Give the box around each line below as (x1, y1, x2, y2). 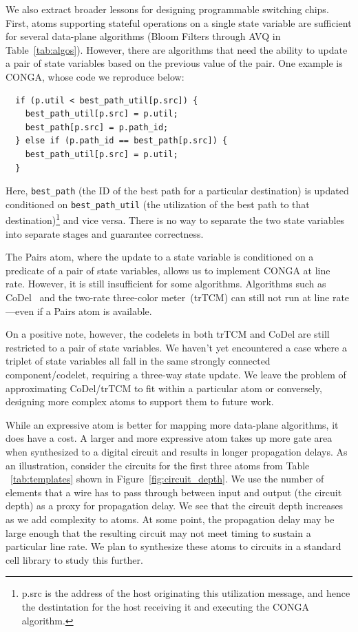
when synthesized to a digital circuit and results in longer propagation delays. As (6, 445, 348, 458)
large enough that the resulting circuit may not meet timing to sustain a (6, 525, 311, 540)
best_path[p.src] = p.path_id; (25, 122, 169, 132)
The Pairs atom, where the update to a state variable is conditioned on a (6, 249, 314, 264)
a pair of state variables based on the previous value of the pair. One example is (6, 56, 343, 70)
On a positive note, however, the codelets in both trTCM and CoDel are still (6, 327, 330, 341)
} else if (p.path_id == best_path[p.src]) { (15, 136, 228, 146)
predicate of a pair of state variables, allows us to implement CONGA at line (6, 263, 330, 277)
